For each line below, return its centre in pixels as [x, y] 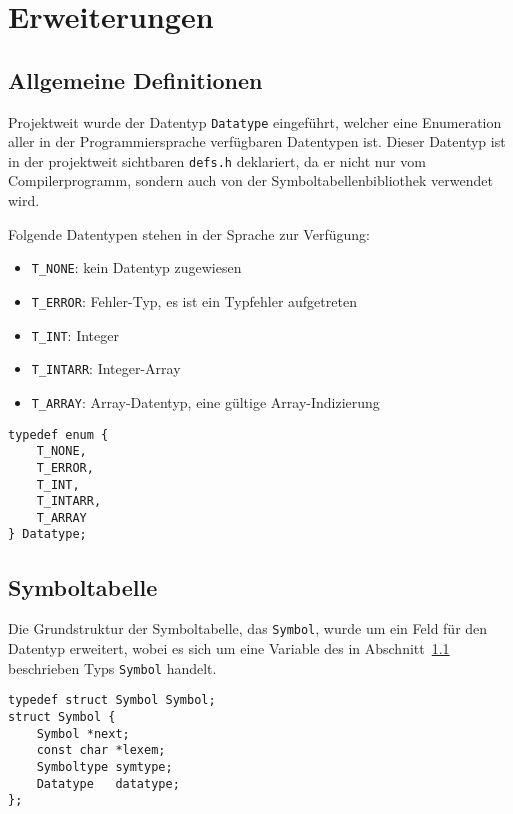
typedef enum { [58, 434]
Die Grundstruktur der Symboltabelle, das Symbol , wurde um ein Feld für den [248, 628]
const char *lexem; [101, 750]
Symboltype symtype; [104, 766]
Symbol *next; [83, 733]
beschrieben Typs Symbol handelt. [112, 667]
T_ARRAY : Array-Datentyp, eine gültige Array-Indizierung [205, 401]
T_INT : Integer [75, 334]
